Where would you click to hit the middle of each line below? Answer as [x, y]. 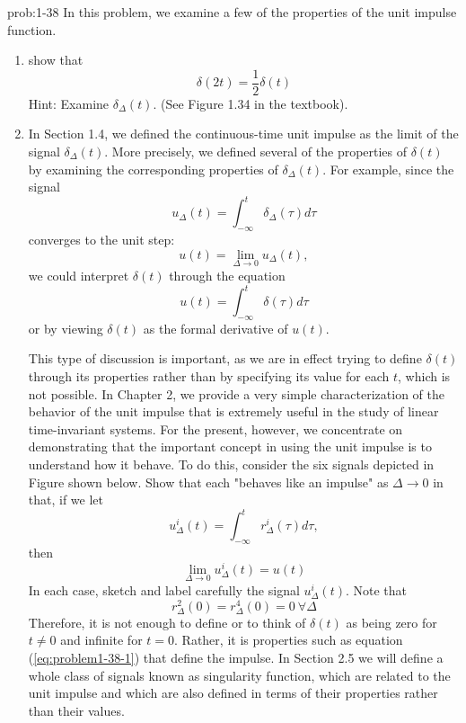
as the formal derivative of [215, 328]
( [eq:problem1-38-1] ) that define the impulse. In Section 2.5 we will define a [236, 657]
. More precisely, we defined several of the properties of [256, 152]
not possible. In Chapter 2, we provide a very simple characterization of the [236, 393]
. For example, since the [388, 169]
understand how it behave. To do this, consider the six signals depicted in [231, 464]
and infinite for [101, 640]
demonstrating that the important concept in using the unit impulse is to [230, 446]
